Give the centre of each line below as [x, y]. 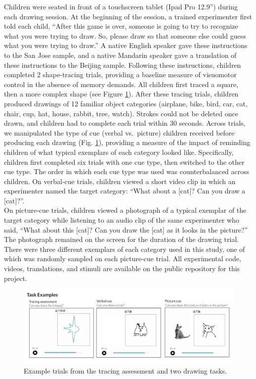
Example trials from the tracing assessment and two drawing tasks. [126, 371]
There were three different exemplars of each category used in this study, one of [125, 249]
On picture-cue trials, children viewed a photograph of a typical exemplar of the [125, 210]
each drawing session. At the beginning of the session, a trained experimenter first [128, 16]
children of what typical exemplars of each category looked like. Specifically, [119, 152]
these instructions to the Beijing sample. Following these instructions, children [123, 65]
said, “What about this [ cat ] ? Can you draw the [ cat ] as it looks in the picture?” [126, 229]
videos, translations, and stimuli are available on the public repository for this [122, 268]
